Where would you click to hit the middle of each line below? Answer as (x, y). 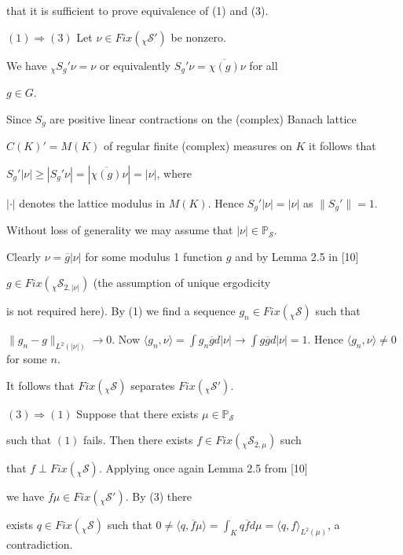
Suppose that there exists (137, 413)
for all (264, 65)
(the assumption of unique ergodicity (182, 283)
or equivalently (135, 65)
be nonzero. (198, 37)
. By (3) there (158, 496)
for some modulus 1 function (154, 256)
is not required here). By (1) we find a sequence (121, 311)
